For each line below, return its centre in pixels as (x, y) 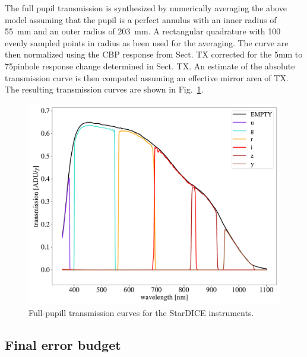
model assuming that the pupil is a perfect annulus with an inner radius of (141, 19)
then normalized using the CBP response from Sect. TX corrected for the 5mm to (154, 54)
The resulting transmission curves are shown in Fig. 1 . (104, 89)
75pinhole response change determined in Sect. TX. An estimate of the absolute (150, 66)
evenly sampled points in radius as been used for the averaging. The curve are (147, 42)
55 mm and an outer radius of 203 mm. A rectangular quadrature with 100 (143, 31)
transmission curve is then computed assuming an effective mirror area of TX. (147, 77)
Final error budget (63, 345)
